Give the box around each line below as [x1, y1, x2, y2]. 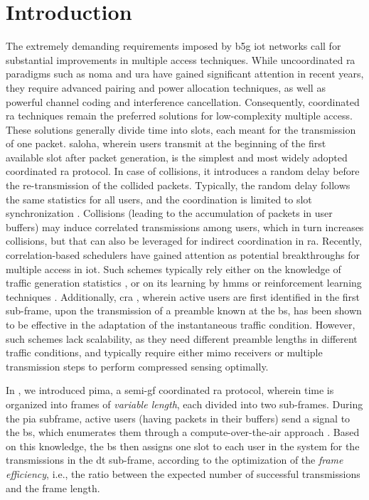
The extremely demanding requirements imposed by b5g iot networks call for [6, 38, 341, 53]
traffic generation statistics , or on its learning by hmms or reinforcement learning [6, 275, 362, 290]
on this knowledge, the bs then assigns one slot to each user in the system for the [6, 438, 360, 453]
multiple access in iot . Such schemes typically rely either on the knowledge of [6, 261, 341, 276]
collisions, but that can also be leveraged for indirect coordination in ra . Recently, [6, 233, 362, 248]
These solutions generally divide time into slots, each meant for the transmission [6, 122, 356, 137]
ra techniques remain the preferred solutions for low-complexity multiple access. [6, 108, 353, 123]
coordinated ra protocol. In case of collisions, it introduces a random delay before [6, 164, 360, 179]
